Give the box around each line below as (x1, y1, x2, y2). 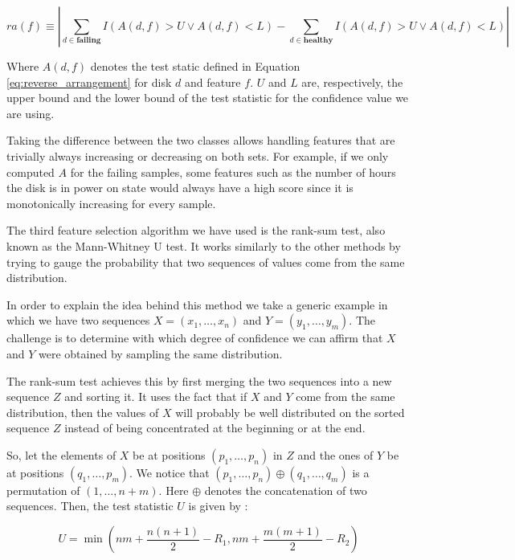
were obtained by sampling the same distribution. (39, 345, 283, 362)
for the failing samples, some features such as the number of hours (70, 163, 396, 180)
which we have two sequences (6, 312, 150, 329)
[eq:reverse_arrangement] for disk (6, 73, 172, 90)
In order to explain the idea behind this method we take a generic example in (6, 296, 388, 313)
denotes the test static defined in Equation (90, 58, 300, 74)
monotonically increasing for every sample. (6, 194, 216, 211)
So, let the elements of (6, 446, 116, 463)
